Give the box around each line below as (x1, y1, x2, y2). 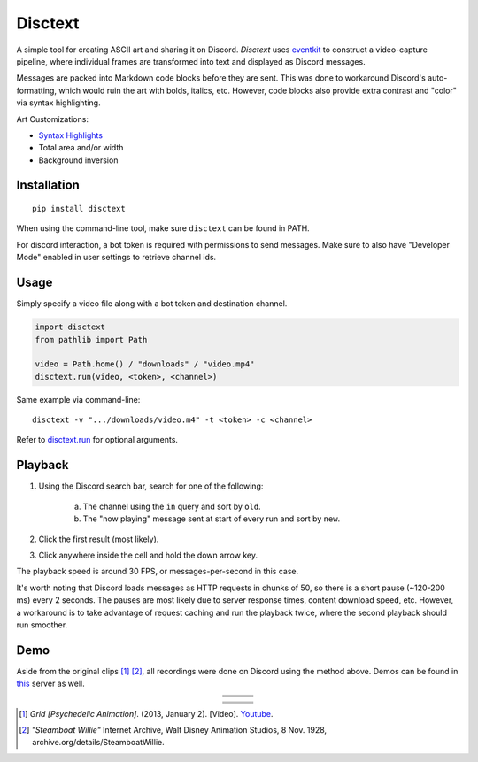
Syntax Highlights (38, 129, 104, 141)
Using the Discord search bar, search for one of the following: (38, 481, 264, 491)
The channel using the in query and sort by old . (82, 501, 261, 512)
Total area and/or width (38, 142, 124, 153)
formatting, (16, 85, 58, 96)
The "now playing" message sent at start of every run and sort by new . (82, 513, 341, 524)
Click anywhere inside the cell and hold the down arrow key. (38, 550, 258, 560)
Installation (16, 178, 80, 193)
